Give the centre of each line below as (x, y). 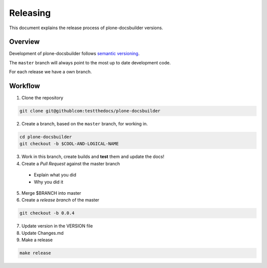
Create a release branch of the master (60, 200)
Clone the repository (43, 98)
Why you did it (49, 182)
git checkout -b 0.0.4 (47, 213)
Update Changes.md (43, 233)
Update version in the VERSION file (57, 226)
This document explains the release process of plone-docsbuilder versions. (86, 28)
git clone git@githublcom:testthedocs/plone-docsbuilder (90, 111)
